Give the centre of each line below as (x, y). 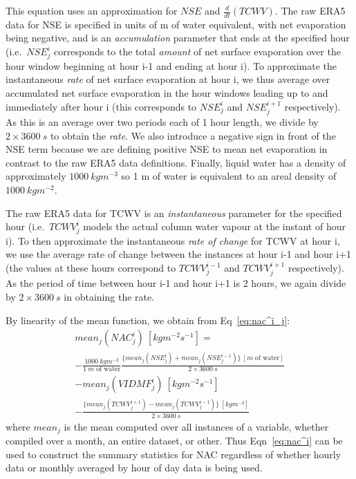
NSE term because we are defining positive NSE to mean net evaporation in (167, 149)
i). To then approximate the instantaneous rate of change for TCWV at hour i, (173, 240)
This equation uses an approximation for (92, 10)
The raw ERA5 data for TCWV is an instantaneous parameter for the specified (174, 213)
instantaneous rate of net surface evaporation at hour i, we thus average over (168, 79)
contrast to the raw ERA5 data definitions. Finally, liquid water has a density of (176, 162)
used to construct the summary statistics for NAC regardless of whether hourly (174, 454)
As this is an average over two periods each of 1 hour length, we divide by (162, 121)
